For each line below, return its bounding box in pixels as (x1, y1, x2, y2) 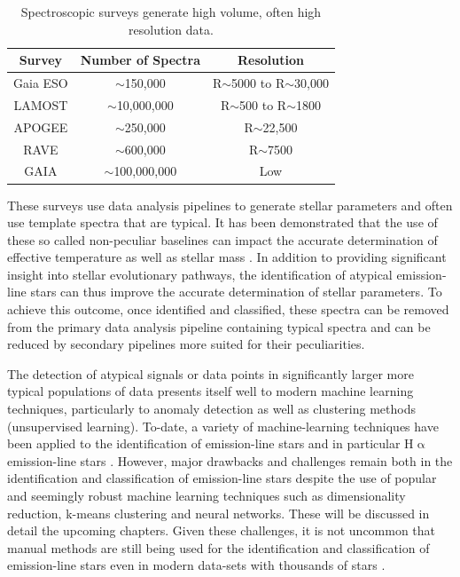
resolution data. (129, 20, 214, 38)
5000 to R (231, 74, 285, 92)
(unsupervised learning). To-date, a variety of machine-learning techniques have (7, 416, 439, 435)
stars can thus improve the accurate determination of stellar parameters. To (30, 282, 442, 301)
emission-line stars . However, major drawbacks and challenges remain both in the (7, 451, 453, 470)
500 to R (239, 95, 287, 114)
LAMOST (13, 95, 68, 114)
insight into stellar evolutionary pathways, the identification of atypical (7, 265, 393, 283)
